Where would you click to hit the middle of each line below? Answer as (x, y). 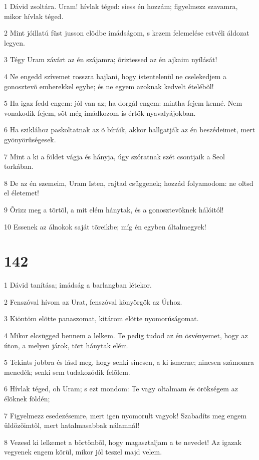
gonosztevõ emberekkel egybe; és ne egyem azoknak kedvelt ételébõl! (109, 86)
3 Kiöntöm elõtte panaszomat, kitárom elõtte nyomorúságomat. (101, 318)
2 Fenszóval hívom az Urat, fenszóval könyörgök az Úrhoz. (93, 301)
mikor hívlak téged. (34, 16)
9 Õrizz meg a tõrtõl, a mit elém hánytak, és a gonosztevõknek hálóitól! (114, 209)
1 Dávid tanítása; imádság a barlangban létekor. (78, 285)
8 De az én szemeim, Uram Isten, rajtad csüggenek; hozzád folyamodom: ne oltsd (129, 183)
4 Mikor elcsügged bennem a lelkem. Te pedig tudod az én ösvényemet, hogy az (126, 335)
